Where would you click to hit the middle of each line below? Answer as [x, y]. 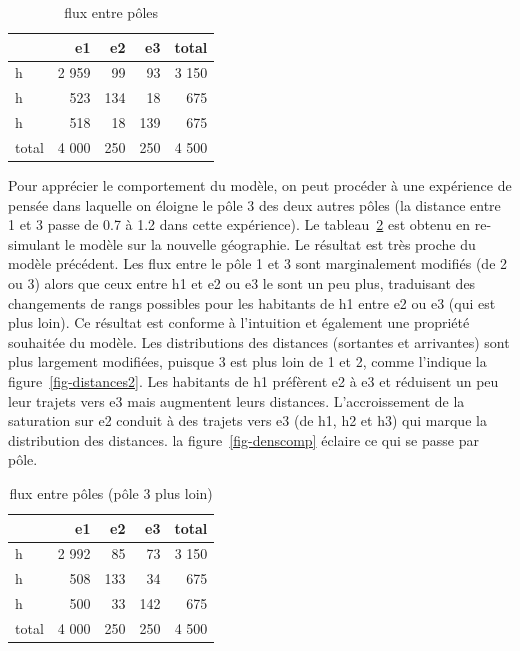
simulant [34, 243]
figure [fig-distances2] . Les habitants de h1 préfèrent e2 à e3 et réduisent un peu [253, 381]
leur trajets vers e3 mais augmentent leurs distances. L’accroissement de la [236, 400]
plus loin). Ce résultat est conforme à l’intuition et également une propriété [239, 322]
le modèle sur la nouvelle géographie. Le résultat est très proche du [270, 243]
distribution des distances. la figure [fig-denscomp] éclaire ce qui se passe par [243, 439]
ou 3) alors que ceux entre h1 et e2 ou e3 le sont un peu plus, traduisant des [242, 283]
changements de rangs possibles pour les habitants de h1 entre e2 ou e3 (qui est [252, 302]
